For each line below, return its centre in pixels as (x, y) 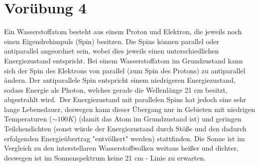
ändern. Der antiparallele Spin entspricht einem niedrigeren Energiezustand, (120, 80)
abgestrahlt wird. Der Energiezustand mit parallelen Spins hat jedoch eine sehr (125, 99)
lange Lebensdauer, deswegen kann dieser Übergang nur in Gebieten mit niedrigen (129, 109)
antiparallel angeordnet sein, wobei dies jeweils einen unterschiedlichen (112, 51)
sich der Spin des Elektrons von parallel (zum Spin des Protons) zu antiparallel (125, 70)
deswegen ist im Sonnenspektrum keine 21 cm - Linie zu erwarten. (105, 157)
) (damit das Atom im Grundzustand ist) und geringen (158, 119)
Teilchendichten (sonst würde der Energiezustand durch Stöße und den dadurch (125, 129)
